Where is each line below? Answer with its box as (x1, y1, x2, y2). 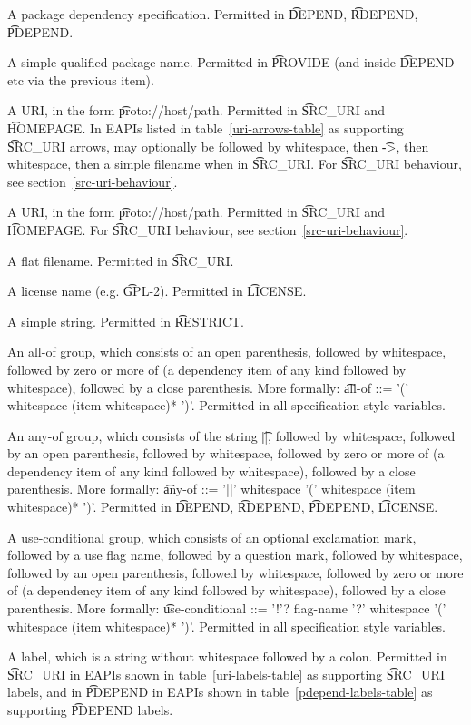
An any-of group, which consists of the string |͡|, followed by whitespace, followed (7, 426, 456, 445)
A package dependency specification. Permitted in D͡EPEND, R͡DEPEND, (7, 5, 418, 23)
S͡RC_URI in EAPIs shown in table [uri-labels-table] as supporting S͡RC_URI (7, 664, 445, 683)
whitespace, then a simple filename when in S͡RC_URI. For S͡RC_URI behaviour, (7, 154, 462, 173)
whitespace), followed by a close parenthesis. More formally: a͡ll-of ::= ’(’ (7, 377, 409, 397)
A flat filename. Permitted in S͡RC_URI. (7, 250, 234, 269)
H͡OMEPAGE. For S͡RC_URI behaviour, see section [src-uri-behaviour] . (7, 220, 408, 239)
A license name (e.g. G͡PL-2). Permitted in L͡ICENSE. (7, 281, 307, 300)
